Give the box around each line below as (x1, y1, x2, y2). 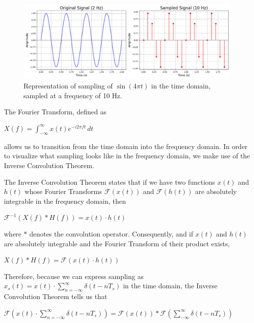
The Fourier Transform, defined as (4, 107, 106, 117)
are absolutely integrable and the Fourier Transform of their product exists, (4, 238, 230, 248)
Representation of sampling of (23, 81, 113, 91)
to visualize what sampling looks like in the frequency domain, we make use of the (4, 151, 250, 161)
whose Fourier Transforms (24, 186, 102, 196)
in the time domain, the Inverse (123, 280, 217, 291)
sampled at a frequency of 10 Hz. (23, 90, 122, 100)
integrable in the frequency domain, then (4, 195, 126, 206)
